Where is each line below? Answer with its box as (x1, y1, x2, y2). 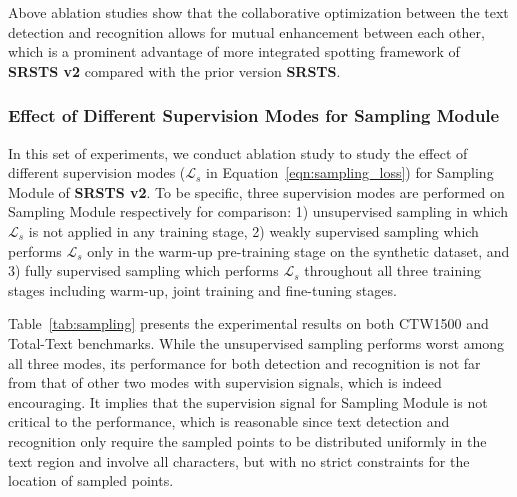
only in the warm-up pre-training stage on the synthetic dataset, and (87, 240, 510, 261)
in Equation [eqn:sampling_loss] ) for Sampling (206, 162, 494, 183)
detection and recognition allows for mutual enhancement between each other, (8, 21, 485, 42)
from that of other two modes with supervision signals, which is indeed (8, 372, 442, 393)
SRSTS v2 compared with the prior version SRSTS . (8, 60, 341, 81)
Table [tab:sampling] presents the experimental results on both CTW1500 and (8, 313, 489, 334)
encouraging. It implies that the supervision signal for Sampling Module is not (8, 391, 488, 412)
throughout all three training (304, 260, 481, 281)
